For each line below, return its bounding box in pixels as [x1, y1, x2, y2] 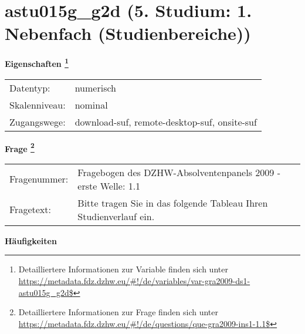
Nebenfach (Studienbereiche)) [5, 21, 251, 45]
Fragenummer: [9, 172, 69, 186]
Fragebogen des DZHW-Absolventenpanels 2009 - [77, 165, 280, 179]
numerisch [74, 80, 116, 95]
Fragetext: [9, 203, 51, 217]
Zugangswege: [9, 114, 66, 129]
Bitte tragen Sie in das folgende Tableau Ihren [77, 195, 268, 210]
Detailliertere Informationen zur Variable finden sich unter [18, 263, 228, 275]
